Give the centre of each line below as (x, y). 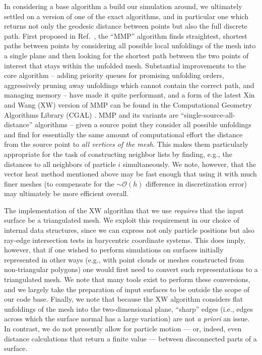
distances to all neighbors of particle (60, 164)
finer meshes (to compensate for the (59, 183)
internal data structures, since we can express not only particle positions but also (129, 230)
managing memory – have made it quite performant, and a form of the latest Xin (129, 95)
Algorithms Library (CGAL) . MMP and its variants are (91, 114)
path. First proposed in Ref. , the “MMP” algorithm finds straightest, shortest (126, 35)
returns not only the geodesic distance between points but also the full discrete (126, 26)
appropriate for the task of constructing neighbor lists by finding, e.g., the (118, 154)
